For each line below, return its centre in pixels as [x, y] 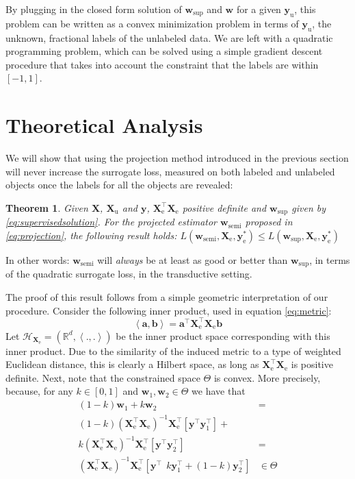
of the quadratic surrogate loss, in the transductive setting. [129, 274]
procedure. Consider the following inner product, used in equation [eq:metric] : [169, 310]
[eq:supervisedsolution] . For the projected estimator [111, 222]
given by [309, 207]
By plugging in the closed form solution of [94, 9]
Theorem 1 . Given [47, 207]
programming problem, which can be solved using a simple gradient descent [164, 51]
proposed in [269, 222]
